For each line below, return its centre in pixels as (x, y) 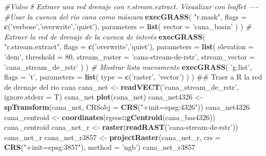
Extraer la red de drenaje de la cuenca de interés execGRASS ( (105, 36)
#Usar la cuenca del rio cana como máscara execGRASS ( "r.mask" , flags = (126, 16)
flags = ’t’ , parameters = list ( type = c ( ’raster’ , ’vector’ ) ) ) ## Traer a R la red (133, 77)
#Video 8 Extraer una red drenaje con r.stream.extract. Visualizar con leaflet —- (131, 6)
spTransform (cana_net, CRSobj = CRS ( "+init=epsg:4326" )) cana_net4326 (127, 106)
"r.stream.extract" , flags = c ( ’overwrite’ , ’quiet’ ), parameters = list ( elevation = (129, 46)
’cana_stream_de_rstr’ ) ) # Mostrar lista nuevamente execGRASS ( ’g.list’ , (128, 66)
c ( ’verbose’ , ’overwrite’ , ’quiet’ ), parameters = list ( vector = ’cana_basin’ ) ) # (128, 26)
